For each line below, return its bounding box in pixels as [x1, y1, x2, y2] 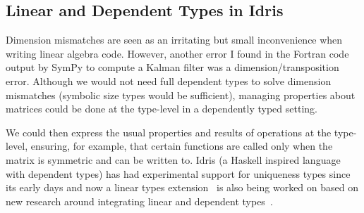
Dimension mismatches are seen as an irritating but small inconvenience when [6, 32, 343, 47]
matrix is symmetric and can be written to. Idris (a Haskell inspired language [6, 152, 341, 167]
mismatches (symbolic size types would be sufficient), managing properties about [6, 87, 356, 102]
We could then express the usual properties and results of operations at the [6, 124, 332, 139]
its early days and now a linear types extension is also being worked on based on [6, 180, 358, 195]
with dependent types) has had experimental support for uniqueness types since [6, 166, 351, 181]
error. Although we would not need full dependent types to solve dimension [6, 73, 332, 88]
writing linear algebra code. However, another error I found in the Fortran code [6, 46, 349, 60]
